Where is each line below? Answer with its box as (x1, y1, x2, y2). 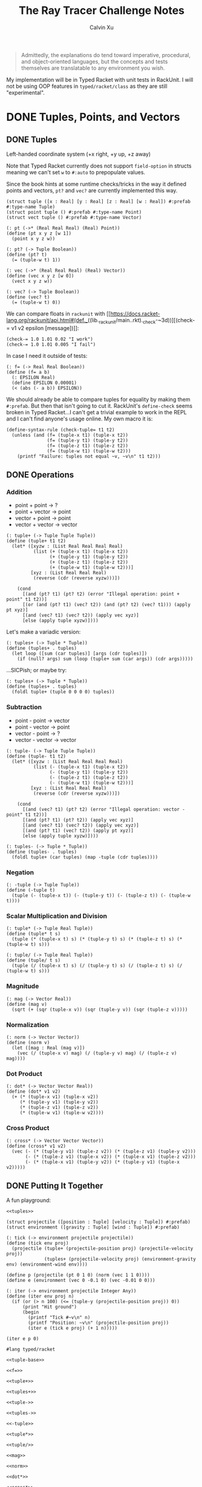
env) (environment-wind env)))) (6, 1261, 88, 1268)
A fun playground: (6, 1196, 51, 1204)
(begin (22, 1309, 39, 1315)
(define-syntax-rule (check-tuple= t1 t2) (6, 427, 115, 433)
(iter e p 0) (6, 1336, 39, 1342)
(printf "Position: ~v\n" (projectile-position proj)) (28, 1320, 169, 1326)
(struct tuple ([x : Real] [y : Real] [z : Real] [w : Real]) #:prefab (6, 198, 191, 204)
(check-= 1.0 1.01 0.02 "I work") (6, 336, 94, 342)
